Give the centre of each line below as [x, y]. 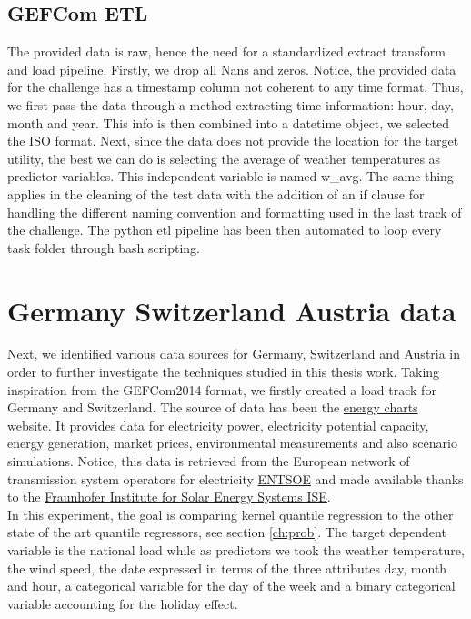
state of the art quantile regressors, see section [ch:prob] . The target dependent [227, 532]
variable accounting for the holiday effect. [123, 603]
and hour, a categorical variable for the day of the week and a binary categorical [231, 586]
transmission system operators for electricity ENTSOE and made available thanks [235, 478]
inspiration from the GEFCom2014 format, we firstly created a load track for [222, 389]
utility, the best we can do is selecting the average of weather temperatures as [224, 158]
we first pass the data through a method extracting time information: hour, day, [230, 104]
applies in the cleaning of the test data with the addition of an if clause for [216, 193]
